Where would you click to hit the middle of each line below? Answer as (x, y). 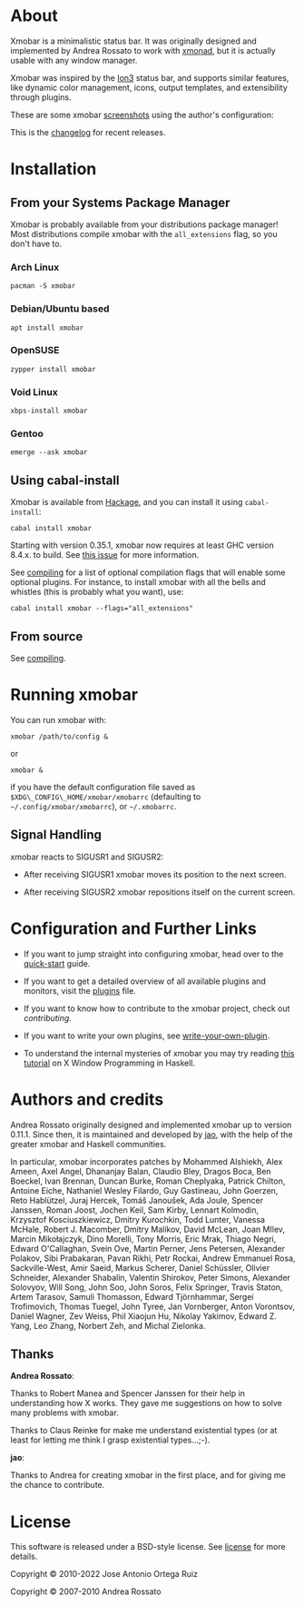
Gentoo (27, 434)
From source (47, 636)
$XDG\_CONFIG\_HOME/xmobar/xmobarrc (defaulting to (106, 797)
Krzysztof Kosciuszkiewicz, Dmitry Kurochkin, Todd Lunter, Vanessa (138, 1219)
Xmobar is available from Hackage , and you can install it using (127, 502)
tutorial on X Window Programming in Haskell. (109, 1063)
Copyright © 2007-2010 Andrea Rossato (86, 1591)
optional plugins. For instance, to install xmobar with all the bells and (138, 582)
